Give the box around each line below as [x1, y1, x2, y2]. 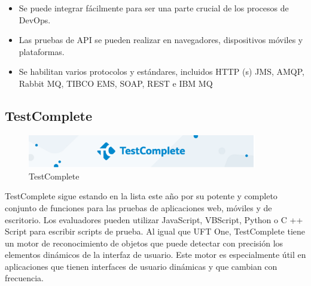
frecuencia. [5, 272, 44, 284]
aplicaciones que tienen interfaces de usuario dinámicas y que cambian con [5, 260, 278, 272]
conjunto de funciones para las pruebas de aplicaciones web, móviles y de [5, 201, 272, 214]
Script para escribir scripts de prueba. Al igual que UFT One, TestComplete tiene [5, 225, 306, 238]
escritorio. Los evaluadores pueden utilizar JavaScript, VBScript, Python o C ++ [5, 213, 303, 226]
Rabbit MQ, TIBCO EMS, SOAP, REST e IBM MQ [19, 77, 213, 89]
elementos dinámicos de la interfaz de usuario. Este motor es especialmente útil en [5, 248, 306, 261]
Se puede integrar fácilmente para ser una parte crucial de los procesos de [19, 2, 289, 14]
